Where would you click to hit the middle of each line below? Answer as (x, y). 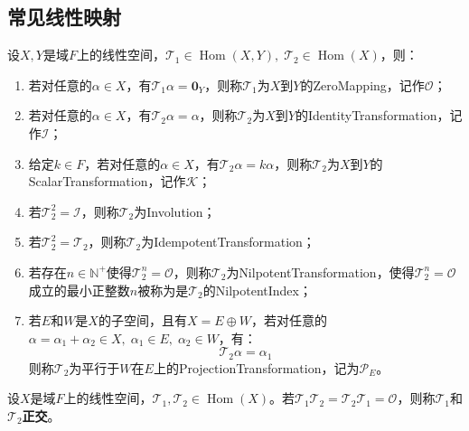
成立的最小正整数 (79, 290)
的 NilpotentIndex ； (257, 290)
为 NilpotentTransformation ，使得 (320, 272)
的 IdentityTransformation (366, 115)
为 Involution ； (175, 211)
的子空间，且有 (142, 320)
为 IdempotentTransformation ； (228, 242)
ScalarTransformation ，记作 (107, 181)
